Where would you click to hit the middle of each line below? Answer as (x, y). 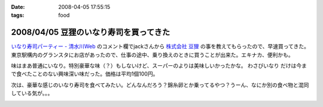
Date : (18, 7)
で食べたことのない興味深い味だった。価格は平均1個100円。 (85, 74)
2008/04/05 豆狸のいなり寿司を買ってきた (91, 32)
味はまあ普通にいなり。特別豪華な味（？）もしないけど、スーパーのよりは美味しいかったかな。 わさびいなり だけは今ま (159, 66)
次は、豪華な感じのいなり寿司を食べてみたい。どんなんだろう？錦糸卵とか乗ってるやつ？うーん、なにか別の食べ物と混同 (160, 85)
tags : (18, 15)
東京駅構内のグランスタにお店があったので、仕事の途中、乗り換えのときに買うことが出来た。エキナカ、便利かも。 (152, 55)
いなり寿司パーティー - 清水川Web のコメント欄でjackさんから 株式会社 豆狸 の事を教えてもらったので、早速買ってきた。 (160, 46)
